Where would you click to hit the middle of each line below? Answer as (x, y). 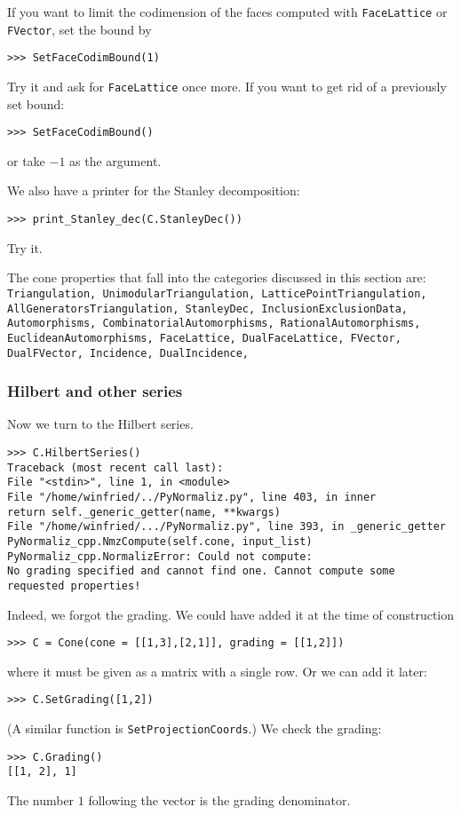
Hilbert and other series (95, 391)
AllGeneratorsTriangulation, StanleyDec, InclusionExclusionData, (208, 309)
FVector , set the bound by (79, 29)
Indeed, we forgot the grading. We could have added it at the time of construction (231, 614)
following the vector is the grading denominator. (219, 800)
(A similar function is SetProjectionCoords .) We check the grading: (195, 728)
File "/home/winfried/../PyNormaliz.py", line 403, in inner (192, 498)
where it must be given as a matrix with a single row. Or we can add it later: (217, 671)
